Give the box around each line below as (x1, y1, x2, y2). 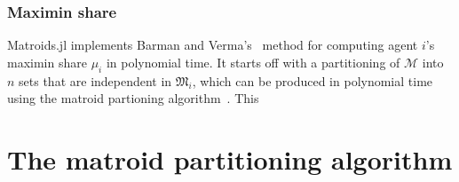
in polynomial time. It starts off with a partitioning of (106, 52, 400, 71)
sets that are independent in (19, 71, 172, 90)
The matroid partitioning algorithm (7, 140, 453, 177)
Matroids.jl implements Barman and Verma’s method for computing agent (7, 36, 418, 54)
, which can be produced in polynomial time (192, 71, 433, 90)
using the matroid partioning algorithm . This (7, 89, 259, 107)
